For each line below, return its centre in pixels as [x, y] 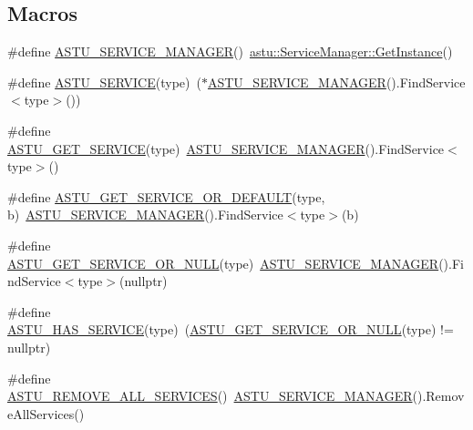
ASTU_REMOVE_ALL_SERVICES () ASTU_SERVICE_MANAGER [210, 396]
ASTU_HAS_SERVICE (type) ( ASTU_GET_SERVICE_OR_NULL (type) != [231, 329]
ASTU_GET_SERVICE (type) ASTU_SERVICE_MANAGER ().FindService [226, 148]
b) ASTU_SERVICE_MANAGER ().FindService [145, 215]
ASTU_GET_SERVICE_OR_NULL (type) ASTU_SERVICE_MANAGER [223, 263]
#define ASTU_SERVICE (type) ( [104, 82]
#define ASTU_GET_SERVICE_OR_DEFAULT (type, [166, 196]
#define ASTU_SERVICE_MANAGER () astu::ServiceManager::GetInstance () [230, 51]
